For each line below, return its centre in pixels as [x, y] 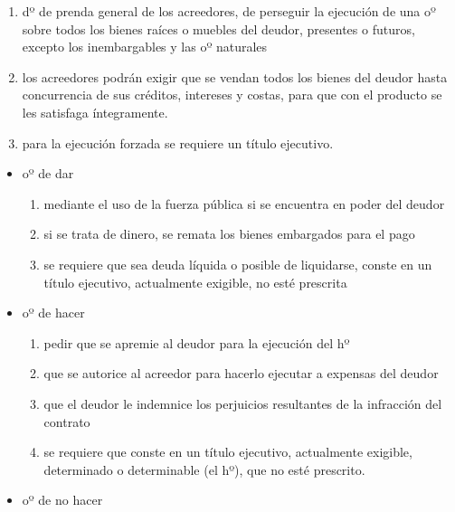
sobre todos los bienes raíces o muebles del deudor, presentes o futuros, [218, 28]
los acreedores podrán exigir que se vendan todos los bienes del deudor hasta [235, 76]
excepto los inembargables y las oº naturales [145, 47]
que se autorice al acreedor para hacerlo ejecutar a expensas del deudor [241, 373]
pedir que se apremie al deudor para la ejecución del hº [197, 342]
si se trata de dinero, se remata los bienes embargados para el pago [229, 234]
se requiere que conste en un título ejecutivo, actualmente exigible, [228, 452]
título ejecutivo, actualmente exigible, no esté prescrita [195, 282]
